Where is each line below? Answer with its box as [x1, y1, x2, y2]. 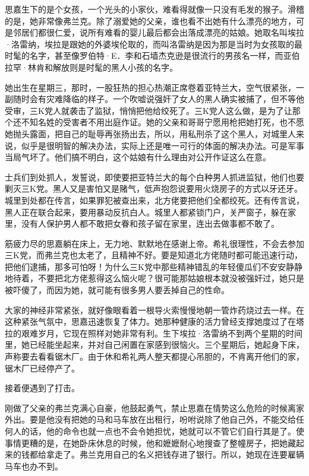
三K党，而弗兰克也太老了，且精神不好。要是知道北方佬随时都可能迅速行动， [5, 249, 302, 261]
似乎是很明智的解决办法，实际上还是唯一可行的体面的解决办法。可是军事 [21, 139, 304, 151]
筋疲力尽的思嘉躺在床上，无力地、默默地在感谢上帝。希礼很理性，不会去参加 [5, 237, 304, 249]
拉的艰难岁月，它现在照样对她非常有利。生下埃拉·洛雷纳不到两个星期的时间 [5, 326, 302, 339]
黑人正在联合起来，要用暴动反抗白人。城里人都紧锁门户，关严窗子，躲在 [5, 205, 288, 218]
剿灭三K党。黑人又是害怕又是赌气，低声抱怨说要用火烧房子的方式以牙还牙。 [5, 182, 302, 195]
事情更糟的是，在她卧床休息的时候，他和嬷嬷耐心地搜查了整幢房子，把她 [5, 436, 288, 449]
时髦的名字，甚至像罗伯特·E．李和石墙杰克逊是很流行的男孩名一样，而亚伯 [5, 49, 300, 62]
